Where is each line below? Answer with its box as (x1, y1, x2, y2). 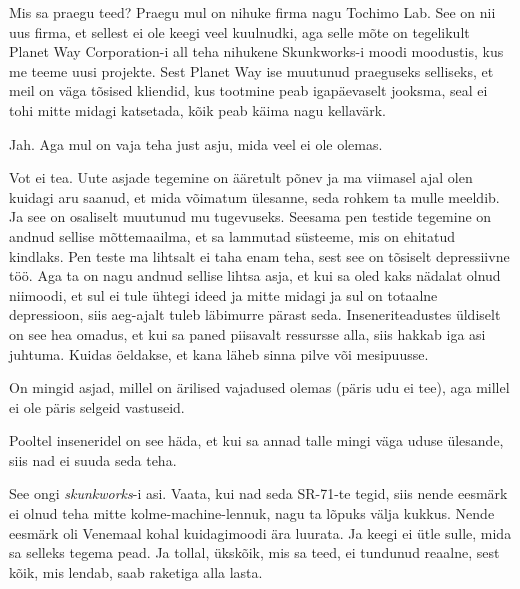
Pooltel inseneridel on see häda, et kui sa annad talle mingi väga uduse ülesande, (9, 430, 504, 451)
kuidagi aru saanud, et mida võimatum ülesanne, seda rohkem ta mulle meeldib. (9, 186, 500, 207)
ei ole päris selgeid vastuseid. (9, 396, 185, 417)
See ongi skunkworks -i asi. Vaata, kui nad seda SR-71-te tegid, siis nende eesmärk (9, 483, 508, 504)
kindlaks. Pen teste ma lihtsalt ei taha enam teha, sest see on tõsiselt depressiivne (9, 245, 510, 266)
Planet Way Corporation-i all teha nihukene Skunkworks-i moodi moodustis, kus (9, 41, 504, 62)
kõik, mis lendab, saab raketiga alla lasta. (9, 561, 263, 582)
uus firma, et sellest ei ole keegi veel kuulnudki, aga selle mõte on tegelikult (9, 21, 470, 42)
